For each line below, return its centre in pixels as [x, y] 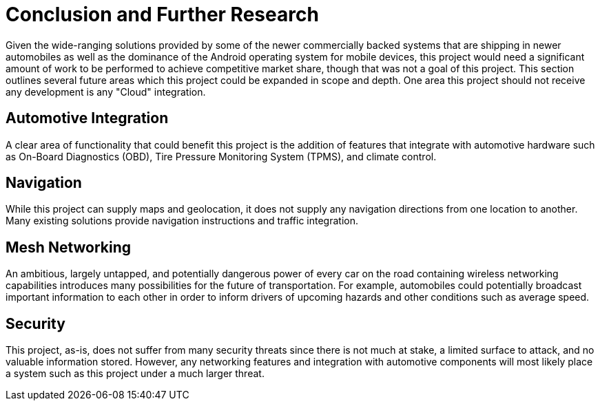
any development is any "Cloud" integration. [106, 92]
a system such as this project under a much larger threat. [135, 374]
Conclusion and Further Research [162, 14]
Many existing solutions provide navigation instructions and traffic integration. [182, 221]
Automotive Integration [87, 118]
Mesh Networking [69, 247]
